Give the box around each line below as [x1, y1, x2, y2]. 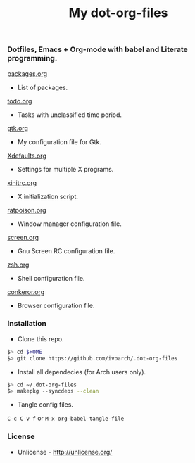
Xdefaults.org [7, 151, 47, 160]
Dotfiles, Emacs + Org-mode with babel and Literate [7, 44, 188, 54]
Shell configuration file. [17, 274, 85, 282]
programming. [7, 53, 58, 63]
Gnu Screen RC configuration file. [17, 246, 115, 255]
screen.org [7, 233, 39, 241]
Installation [7, 319, 47, 329]
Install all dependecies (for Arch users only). [17, 367, 146, 376]
